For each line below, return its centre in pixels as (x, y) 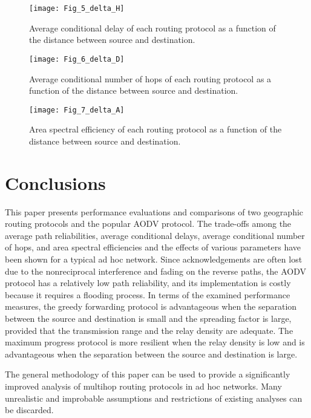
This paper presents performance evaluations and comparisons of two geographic (154, 211)
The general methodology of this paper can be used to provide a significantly (148, 374)
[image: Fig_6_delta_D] (77, 59)
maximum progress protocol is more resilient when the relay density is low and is (155, 342)
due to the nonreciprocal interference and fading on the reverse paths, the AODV (155, 271)
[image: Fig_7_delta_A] (77, 110)
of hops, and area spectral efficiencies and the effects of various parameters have (153, 247)
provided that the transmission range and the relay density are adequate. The (149, 330)
